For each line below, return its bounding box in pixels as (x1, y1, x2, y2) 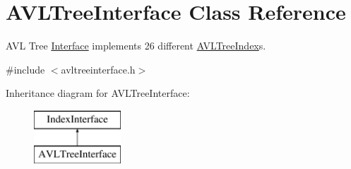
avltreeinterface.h (61, 62, 136, 76)
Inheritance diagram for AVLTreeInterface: (6, 86, 190, 100)
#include (6, 62, 45, 76)
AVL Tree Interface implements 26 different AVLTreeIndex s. (6, 38, 266, 53)
